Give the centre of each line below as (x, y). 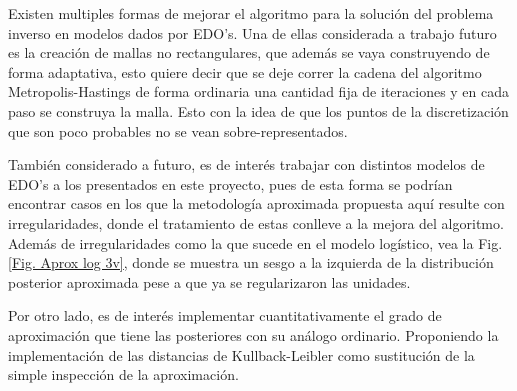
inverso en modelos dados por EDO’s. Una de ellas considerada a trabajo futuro (252, 32)
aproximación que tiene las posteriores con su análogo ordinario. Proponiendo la (253, 334)
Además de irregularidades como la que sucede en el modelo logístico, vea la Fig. (255, 242)
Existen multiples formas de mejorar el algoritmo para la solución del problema (251, 13)
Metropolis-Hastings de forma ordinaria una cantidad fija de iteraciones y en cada (259, 91)
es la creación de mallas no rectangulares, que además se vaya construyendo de (249, 52)
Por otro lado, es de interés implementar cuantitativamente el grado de (225, 315)
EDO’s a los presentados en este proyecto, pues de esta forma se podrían (230, 183)
